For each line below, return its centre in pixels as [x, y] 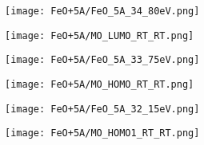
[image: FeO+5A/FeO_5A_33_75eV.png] [102, 60]
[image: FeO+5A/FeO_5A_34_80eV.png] [102, 11]
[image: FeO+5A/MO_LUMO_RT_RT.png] [100, 35]
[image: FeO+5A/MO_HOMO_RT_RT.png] [100, 84]
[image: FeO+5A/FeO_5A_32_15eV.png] [102, 109]
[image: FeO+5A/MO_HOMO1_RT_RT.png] [102, 133]
